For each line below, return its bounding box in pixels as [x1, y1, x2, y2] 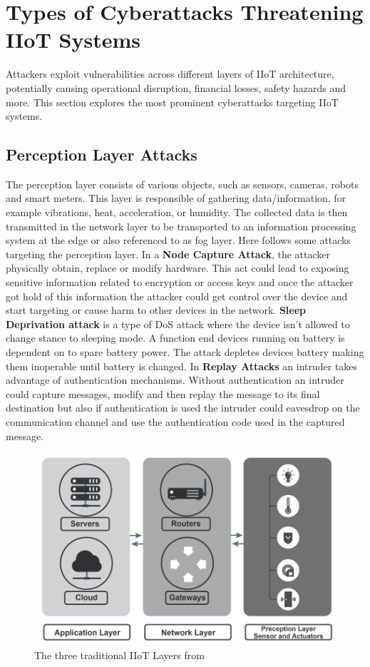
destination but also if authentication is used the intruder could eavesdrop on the [6, 400, 360, 415]
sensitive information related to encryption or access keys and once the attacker [6, 275, 354, 290]
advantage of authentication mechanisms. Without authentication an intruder [6, 372, 344, 387]
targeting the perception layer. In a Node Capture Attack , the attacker [6, 246, 330, 261]
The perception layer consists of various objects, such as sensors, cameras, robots [6, 176, 359, 191]
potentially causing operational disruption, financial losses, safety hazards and [6, 80, 346, 95]
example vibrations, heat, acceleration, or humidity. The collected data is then [6, 205, 348, 220]
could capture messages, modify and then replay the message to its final [6, 386, 320, 401]
